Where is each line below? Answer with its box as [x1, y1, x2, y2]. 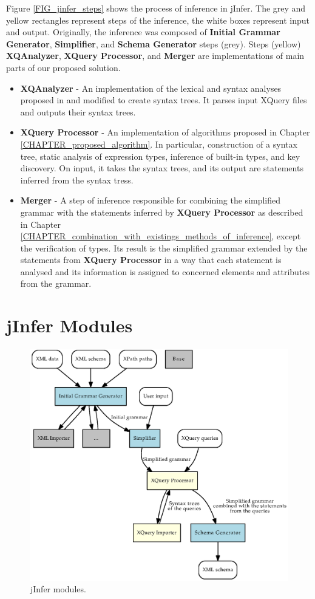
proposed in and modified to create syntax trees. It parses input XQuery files [20, 94, 307, 106]
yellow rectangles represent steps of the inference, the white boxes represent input [6, 13, 310, 26]
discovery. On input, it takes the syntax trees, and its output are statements [20, 162, 303, 174]
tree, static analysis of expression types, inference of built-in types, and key [20, 149, 300, 162]
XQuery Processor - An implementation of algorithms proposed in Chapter [20, 126, 310, 139]
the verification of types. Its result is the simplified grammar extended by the [20, 241, 308, 254]
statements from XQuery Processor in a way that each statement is [20, 253, 282, 266]
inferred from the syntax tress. [20, 173, 134, 186]
